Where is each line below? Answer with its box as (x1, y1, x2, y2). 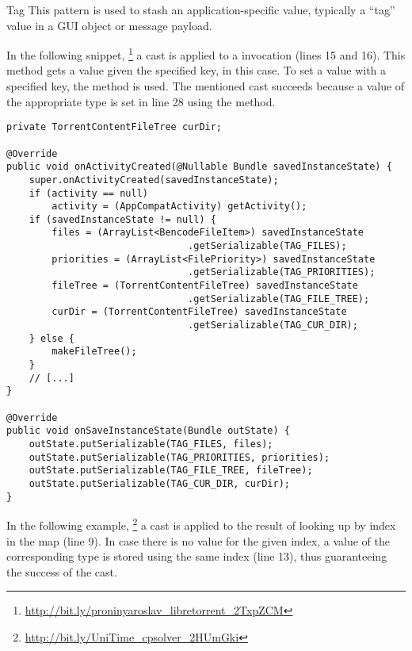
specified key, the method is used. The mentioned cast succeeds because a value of (6, 78, 405, 94)
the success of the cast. (6, 563, 117, 580)
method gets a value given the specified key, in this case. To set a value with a (6, 62, 387, 79)
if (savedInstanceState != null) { (29, 213, 216, 225)
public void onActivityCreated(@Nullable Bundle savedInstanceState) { (6, 161, 392, 173)
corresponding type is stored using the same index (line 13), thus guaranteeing (6, 548, 387, 565)
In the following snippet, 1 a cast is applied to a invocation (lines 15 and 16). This (6, 44, 406, 63)
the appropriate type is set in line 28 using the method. (6, 93, 276, 109)
